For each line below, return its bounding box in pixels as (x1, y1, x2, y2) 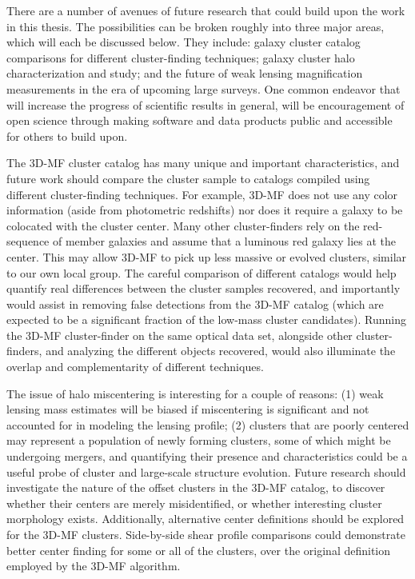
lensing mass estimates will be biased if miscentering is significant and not (6, 401, 369, 417)
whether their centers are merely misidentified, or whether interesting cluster (6, 494, 382, 511)
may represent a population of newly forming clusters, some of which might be (6, 432, 391, 449)
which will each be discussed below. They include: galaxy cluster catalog (6, 34, 361, 50)
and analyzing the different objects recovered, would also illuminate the (46, 342, 396, 359)
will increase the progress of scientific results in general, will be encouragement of (6, 96, 405, 113)
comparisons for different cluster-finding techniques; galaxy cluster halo (6, 49, 355, 66)
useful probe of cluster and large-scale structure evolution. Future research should (6, 463, 406, 480)
